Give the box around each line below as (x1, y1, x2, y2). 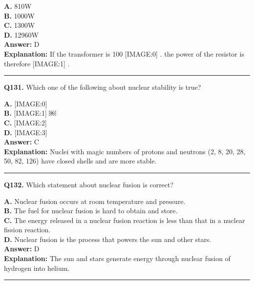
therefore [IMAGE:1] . (4, 58, 70, 68)
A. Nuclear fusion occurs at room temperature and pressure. (4, 196, 186, 206)
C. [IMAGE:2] (4, 117, 47, 127)
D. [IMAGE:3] (4, 127, 47, 137)
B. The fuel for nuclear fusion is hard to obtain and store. (4, 205, 178, 216)
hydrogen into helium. (4, 263, 70, 273)
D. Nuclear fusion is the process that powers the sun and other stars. (4, 234, 212, 244)
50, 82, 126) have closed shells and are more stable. (4, 156, 157, 166)
